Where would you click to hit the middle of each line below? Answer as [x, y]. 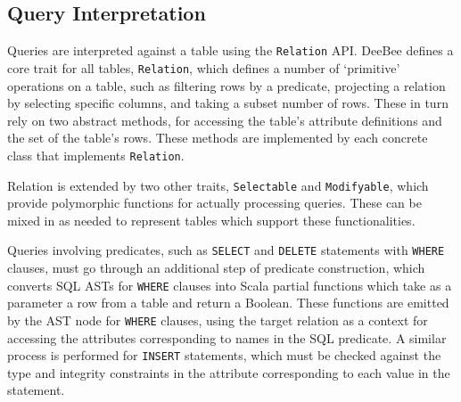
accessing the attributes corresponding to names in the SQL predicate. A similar [227, 337]
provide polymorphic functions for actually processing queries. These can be [214, 203]
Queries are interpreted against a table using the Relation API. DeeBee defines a [230, 50]
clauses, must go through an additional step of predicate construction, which [216, 268]
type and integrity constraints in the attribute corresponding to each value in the [229, 372]
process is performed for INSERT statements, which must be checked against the [224, 355]
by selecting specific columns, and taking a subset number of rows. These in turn [228, 103]
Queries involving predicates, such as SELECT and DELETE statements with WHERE [226, 250]
